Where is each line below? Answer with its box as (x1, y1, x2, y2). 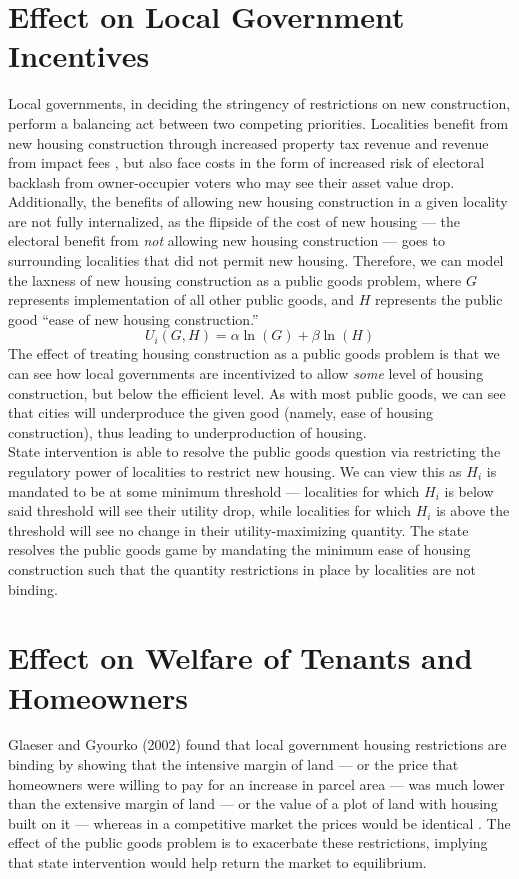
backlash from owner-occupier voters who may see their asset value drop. (8, 171, 455, 192)
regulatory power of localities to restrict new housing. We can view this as (8, 461, 462, 481)
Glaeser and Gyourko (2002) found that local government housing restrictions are (8, 734, 507, 755)
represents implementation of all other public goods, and (8, 289, 355, 310)
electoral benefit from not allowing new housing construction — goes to (8, 230, 445, 251)
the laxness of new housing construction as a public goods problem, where (8, 269, 462, 290)
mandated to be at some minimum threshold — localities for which (8, 480, 420, 501)
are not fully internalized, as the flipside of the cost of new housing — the (8, 210, 460, 231)
